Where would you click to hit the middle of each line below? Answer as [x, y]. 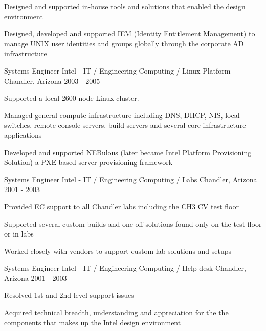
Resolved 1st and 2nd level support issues [69, 295]
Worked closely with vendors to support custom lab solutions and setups [118, 251]
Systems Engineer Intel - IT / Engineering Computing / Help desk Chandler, [125, 268]
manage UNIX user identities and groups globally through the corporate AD [124, 43]
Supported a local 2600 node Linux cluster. [72, 98]
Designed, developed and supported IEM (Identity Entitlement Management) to [130, 33]
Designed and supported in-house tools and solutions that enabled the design [125, 6]
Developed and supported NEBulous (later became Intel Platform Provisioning [128, 152]
